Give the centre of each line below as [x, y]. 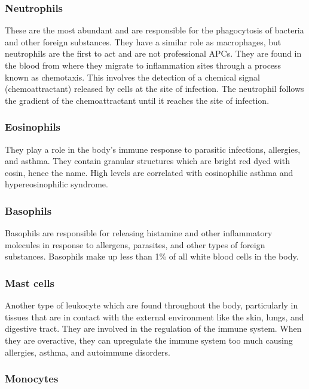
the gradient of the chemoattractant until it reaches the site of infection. [137, 100]
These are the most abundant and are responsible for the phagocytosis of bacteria [154, 30]
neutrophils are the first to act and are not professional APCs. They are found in [153, 53]
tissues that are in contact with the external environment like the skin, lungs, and [154, 317]
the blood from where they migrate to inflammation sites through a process [143, 65]
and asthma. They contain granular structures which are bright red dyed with [147, 161]
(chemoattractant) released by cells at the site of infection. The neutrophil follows [154, 89]
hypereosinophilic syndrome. [56, 184]
